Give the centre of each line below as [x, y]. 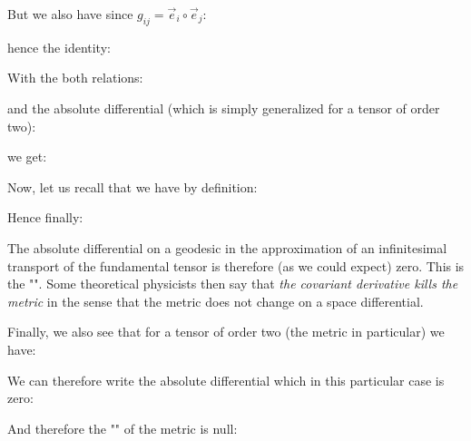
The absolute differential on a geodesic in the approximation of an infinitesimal [227, 247]
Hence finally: [45, 217]
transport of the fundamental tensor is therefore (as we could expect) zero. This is [236, 265]
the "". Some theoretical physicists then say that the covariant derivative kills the [233, 284]
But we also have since [70, 14]
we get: [27, 157]
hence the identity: [59, 47]
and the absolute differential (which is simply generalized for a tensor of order [224, 108]
